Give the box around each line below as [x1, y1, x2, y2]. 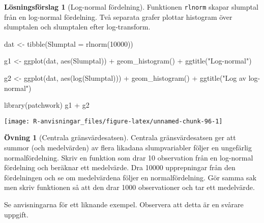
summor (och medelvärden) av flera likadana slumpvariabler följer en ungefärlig [4, 142, 252, 153]
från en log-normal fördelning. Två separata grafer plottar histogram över [4, 11, 232, 22]
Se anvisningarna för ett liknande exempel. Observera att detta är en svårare [4, 199, 244, 210]
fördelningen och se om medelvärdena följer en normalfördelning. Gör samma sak [4, 172, 257, 182]
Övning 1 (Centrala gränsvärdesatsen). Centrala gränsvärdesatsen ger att [4, 132, 236, 143]
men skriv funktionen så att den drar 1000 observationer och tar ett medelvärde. [4, 182, 255, 193]
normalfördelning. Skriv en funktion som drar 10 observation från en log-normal [4, 152, 253, 163]
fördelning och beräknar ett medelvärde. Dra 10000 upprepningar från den [4, 162, 236, 173]
